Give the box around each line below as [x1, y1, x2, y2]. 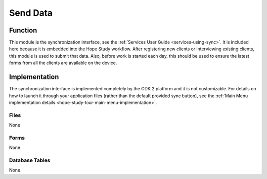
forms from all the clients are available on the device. [9, 60, 117, 66]
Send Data [9, 7, 53, 18]
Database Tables [9, 157, 50, 164]
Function [9, 26, 37, 35]
